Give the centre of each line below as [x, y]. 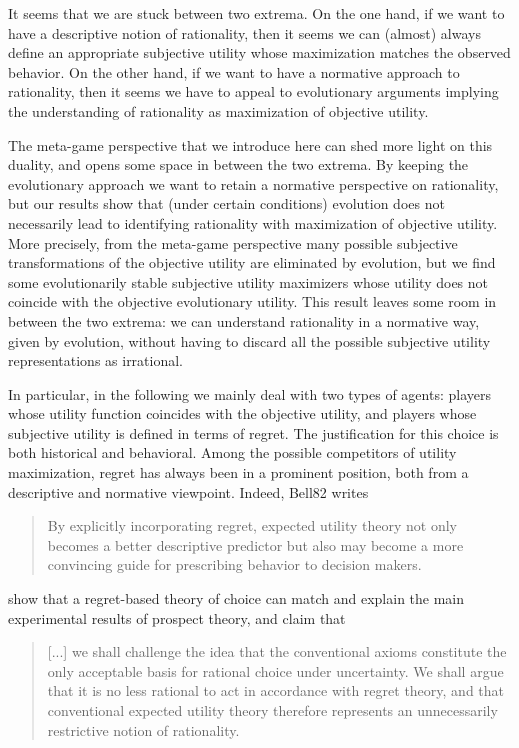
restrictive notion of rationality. [143, 729]
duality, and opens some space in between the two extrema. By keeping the [238, 164]
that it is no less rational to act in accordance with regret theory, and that [275, 690]
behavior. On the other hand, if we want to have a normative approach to [234, 71]
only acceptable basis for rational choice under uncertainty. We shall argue [275, 670]
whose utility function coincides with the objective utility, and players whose [242, 413]
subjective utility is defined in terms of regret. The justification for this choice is [253, 432]
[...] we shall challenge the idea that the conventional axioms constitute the [277, 651]
